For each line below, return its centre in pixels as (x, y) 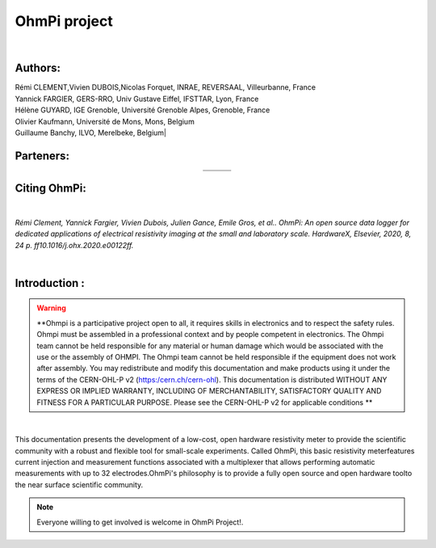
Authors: (38, 68)
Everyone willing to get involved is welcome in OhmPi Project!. (140, 522)
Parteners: (42, 156)
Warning (51, 308)
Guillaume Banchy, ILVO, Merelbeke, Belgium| (91, 133)
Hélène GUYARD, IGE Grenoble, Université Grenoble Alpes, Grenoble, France (143, 110)
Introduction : (50, 283)
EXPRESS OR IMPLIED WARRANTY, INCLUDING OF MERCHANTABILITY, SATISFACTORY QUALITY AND (209, 391)
